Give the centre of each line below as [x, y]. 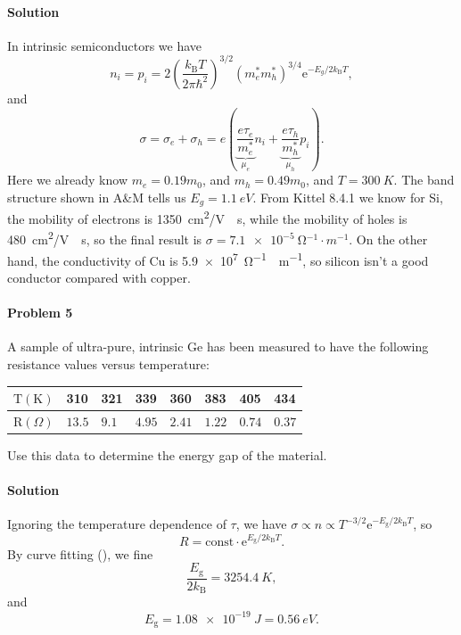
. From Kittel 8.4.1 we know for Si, [348, 197]
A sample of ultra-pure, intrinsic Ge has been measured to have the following [218, 346]
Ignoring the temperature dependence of [117, 524]
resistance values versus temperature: [108, 363]
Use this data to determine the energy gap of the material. [167, 454]
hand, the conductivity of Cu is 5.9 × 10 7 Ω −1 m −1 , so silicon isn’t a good [218, 259]
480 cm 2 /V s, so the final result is [105, 238]
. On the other [388, 239]
